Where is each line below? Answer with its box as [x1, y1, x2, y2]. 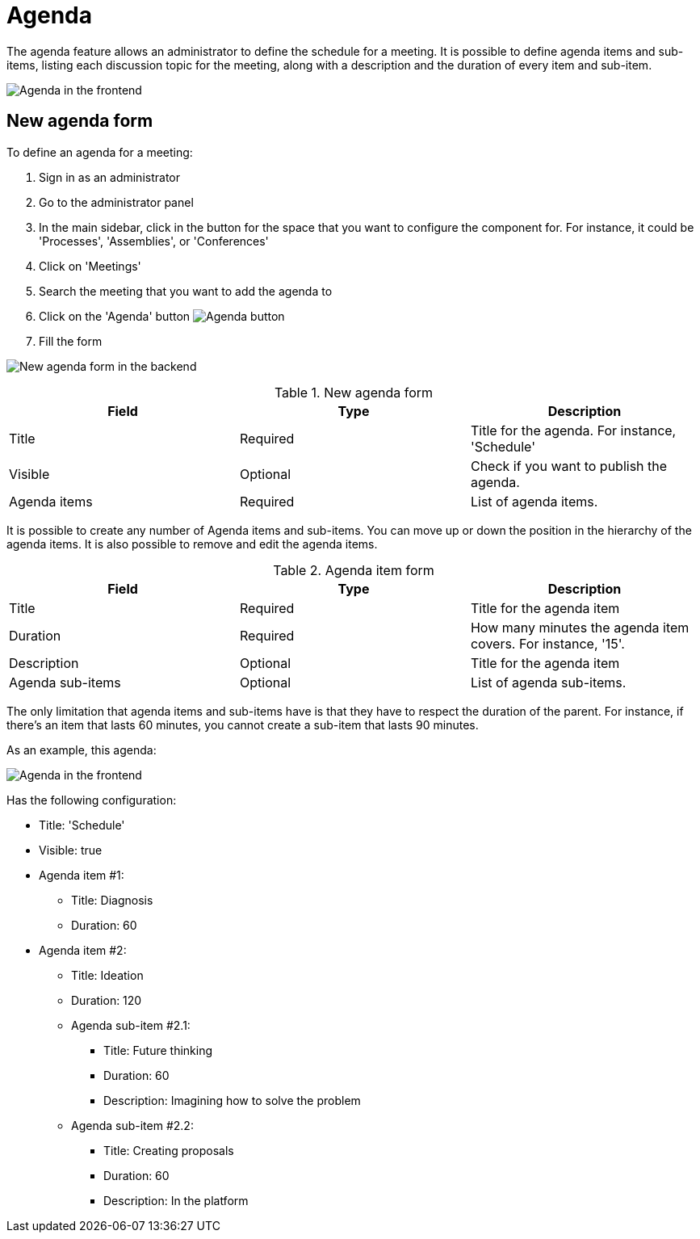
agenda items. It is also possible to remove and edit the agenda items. [6, 536, 378, 551]
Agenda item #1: [39, 867, 124, 882]
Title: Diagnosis [71, 892, 153, 907]
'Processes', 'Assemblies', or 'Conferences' [39, 233, 269, 248]
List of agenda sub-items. [470, 674, 627, 691]
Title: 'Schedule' [39, 817, 125, 832]
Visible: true [39, 842, 103, 857]
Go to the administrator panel [39, 195, 194, 209]
